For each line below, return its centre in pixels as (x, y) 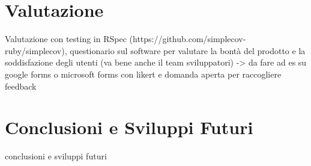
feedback (21, 86)
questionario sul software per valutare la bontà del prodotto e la (188, 50)
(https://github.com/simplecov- (188, 39)
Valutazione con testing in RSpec (66, 39)
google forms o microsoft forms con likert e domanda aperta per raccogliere (143, 74)
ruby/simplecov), (36, 50)
